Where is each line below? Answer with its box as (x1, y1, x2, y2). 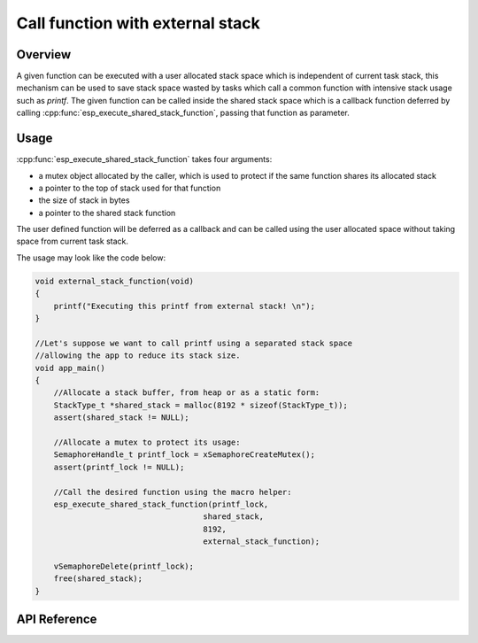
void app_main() (35, 363, 106, 373)
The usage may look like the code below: (16, 252, 166, 263)
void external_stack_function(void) (35, 275, 195, 286)
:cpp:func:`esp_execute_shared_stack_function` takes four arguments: (16, 154, 273, 165)
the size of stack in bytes (38, 195, 130, 205)
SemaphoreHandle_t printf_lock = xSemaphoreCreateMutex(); (53, 450, 316, 460)
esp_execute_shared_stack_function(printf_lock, (53, 499, 269, 509)
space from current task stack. (16, 236, 128, 247)
